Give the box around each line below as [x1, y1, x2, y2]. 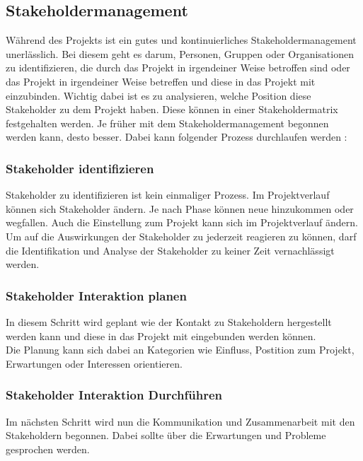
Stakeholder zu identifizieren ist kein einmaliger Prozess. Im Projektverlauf [6, 187, 330, 202]
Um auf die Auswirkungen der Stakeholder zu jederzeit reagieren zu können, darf [6, 228, 357, 243]
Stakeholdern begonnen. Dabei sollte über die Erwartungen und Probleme [6, 428, 326, 443]
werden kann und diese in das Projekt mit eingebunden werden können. [6, 328, 316, 343]
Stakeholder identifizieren [6, 159, 154, 177]
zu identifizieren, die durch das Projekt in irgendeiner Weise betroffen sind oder [6, 60, 350, 75]
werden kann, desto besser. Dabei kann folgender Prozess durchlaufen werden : [6, 129, 347, 144]
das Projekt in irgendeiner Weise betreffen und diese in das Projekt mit [6, 74, 316, 88]
